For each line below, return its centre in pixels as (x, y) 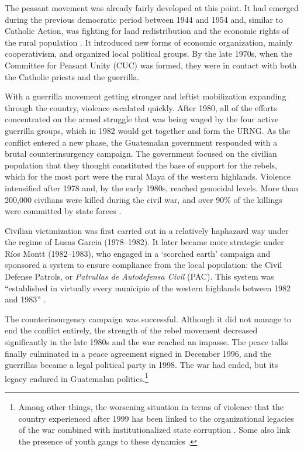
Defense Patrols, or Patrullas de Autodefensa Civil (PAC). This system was (139, 276)
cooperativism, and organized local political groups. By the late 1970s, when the (148, 54)
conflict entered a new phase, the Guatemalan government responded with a (141, 142)
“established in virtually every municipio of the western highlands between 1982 (148, 288)
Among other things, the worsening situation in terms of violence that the (151, 407)
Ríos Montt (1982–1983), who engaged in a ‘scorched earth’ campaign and (138, 253)
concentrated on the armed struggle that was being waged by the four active (142, 119)
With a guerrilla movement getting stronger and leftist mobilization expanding (146, 96)
